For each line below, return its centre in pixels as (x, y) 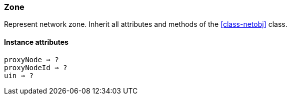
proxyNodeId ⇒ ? (36, 67)
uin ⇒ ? (19, 75)
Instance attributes (36, 42)
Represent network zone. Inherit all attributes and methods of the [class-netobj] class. (146, 24)
